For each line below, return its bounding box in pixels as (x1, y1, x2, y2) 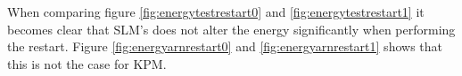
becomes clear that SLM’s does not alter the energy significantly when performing (7, 19, 456, 38)
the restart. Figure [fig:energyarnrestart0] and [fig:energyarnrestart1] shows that (7, 37, 442, 56)
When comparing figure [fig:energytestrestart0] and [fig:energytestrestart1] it (7, 3, 425, 20)
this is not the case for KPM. (7, 54, 167, 72)
